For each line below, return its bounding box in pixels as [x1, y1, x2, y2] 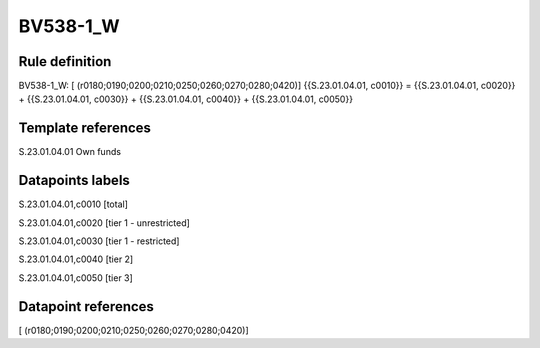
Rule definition [18, 53, 112, 70]
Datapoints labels [18, 172, 130, 189]
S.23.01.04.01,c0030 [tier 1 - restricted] [18, 235, 180, 247]
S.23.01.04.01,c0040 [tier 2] [18, 253, 134, 265]
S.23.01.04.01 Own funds [18, 146, 122, 158]
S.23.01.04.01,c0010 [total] [18, 198, 129, 210]
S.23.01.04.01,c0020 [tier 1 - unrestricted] [18, 216, 190, 229]
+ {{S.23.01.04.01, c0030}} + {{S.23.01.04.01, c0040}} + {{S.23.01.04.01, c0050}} [18, 93, 354, 105]
